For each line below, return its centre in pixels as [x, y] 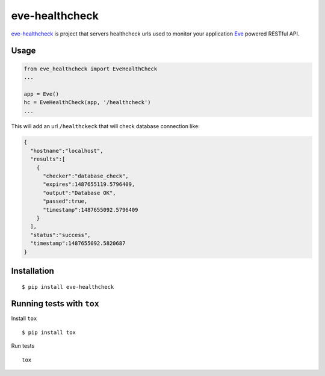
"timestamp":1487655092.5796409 [91, 210]
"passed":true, [65, 201]
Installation [32, 271]
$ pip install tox [49, 332]
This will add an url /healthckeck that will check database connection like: [105, 126]
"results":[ [48, 159]
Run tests [23, 346]
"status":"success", [60, 235]
